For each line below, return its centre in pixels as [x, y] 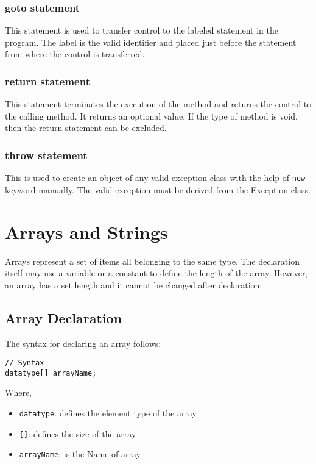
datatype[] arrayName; [51, 373]
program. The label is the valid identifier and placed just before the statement [151, 42]
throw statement [46, 155]
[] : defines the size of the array [78, 433]
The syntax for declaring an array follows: [83, 343]
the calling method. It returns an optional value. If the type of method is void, [151, 116]
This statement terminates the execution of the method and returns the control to [158, 104]
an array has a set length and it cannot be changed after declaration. [134, 284]
